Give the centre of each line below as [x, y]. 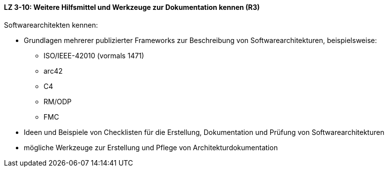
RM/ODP [58, 101]
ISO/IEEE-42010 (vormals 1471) [94, 55]
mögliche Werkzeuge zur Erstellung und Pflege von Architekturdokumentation [151, 147]
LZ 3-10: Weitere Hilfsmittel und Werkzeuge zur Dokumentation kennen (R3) [132, 7]
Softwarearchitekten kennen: [51, 25]
